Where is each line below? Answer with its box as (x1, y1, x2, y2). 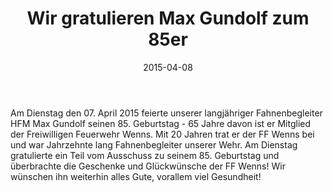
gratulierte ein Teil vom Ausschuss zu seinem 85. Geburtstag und (10, 149, 280, 161)
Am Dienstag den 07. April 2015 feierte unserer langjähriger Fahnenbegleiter (10, 107, 323, 119)
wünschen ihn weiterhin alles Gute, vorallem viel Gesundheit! (10, 170, 262, 182)
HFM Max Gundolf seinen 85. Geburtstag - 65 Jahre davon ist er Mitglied (10, 117, 312, 129)
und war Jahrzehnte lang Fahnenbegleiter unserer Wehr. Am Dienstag (10, 138, 298, 151)
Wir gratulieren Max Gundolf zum (26, 7, 310, 30)
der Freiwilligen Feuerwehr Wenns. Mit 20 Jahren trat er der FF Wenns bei (10, 128, 315, 140)
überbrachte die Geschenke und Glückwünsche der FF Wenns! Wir (10, 160, 286, 172)
